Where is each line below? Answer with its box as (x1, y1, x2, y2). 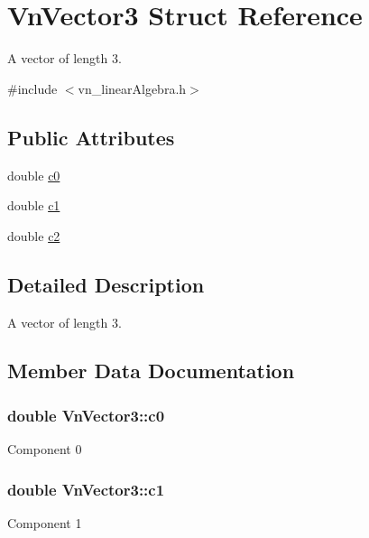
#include (7, 79, 58, 97)
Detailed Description (7, 270, 205, 298)
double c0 (7, 165, 60, 184)
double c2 (7, 226, 60, 245)
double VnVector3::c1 (7, 478, 165, 500)
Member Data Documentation (7, 357, 295, 385)
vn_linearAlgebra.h (78, 79, 187, 97)
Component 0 (7, 440, 82, 459)
